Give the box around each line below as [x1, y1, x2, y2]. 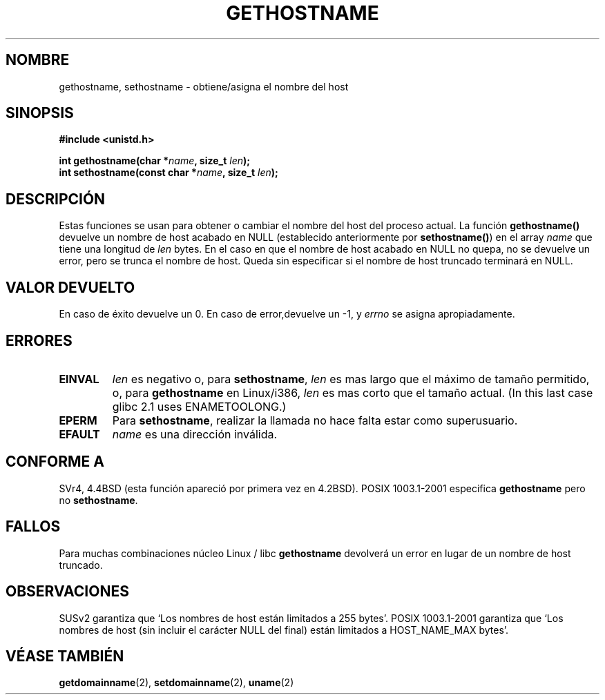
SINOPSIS [6, 104, 74, 122]
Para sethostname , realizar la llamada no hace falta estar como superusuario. [112, 413, 518, 427]
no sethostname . [59, 494, 138, 506]
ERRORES [6, 331, 73, 349]
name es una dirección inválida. [112, 427, 278, 441]
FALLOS [6, 518, 61, 536]
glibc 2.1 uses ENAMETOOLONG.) [112, 399, 287, 414]
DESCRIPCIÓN [6, 190, 106, 208]
